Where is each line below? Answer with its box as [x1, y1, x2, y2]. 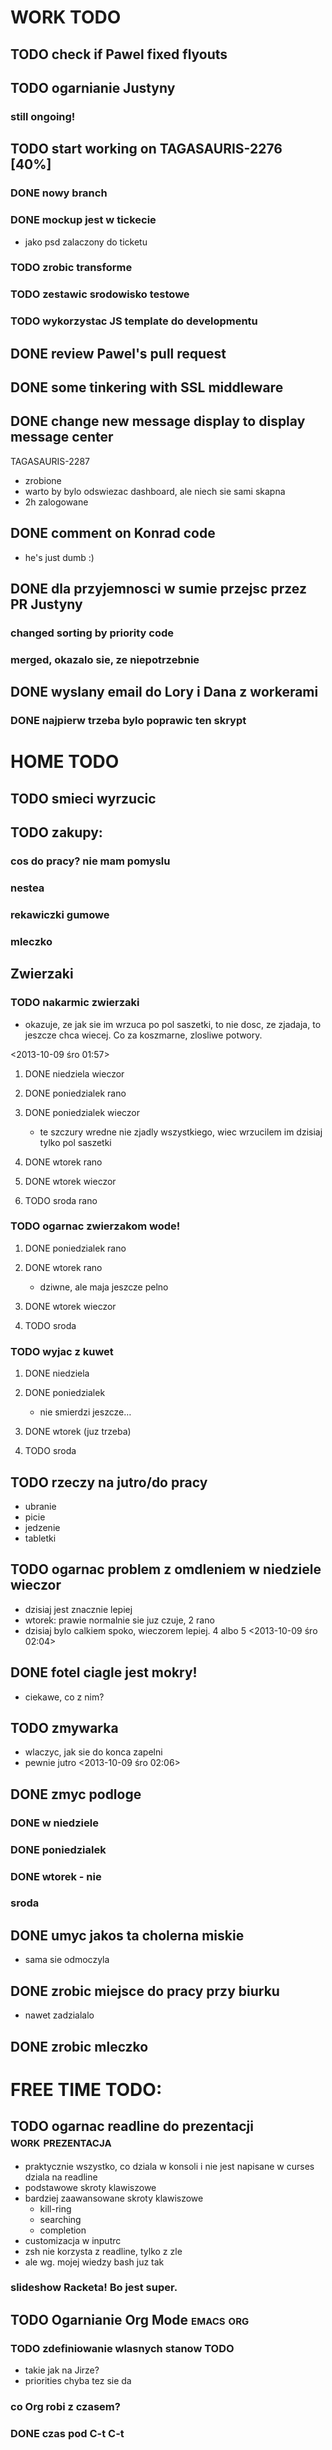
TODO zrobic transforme [10, 261, 133, 275]
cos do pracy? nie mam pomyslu [10, 854, 171, 868]
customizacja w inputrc [24, 2234, 122, 2246]
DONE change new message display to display [10, 413, 306, 430]
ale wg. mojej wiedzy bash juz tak [24, 2256, 165, 2268]
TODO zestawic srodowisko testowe [10, 287, 190, 301]
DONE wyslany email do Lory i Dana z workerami [10, 684, 319, 701]
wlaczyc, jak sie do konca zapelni [24, 1746, 163, 1758]
